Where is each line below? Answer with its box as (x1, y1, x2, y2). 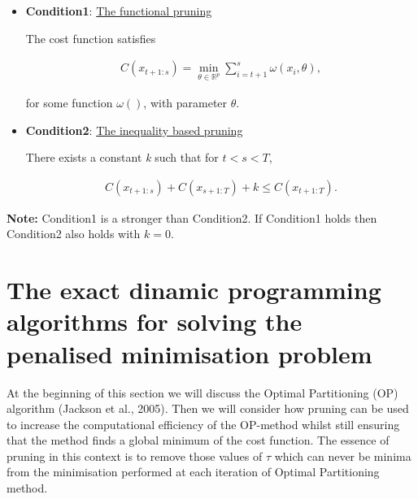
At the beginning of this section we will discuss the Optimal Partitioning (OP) (7, 384, 398, 401)
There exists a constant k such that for (25, 149, 219, 166)
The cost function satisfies (25, 29, 156, 46)
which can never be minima (274, 447, 411, 464)
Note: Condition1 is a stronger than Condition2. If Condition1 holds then (7, 209, 377, 226)
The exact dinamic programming (7, 273, 381, 306)
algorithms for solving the (7, 305, 303, 338)
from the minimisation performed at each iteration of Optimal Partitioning (7, 463, 380, 480)
